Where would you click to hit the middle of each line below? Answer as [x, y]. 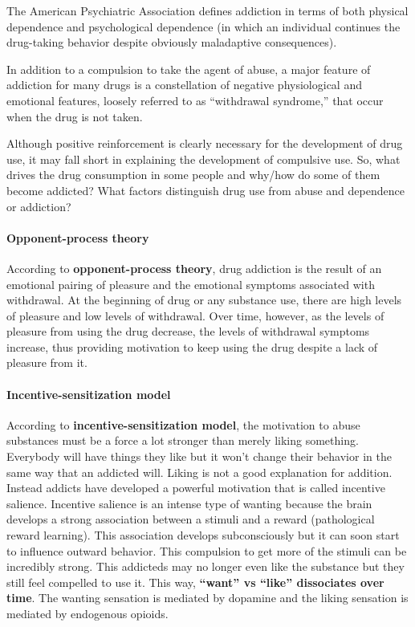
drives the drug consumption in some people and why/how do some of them [193, 175]
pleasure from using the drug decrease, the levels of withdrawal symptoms [188, 331]
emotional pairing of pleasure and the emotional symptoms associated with [191, 284]
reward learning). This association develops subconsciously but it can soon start [203, 535]
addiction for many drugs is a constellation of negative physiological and [184, 85]
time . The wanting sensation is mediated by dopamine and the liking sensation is [207, 598]
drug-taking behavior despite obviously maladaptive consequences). [172, 42]
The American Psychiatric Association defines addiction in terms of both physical [207, 10]
